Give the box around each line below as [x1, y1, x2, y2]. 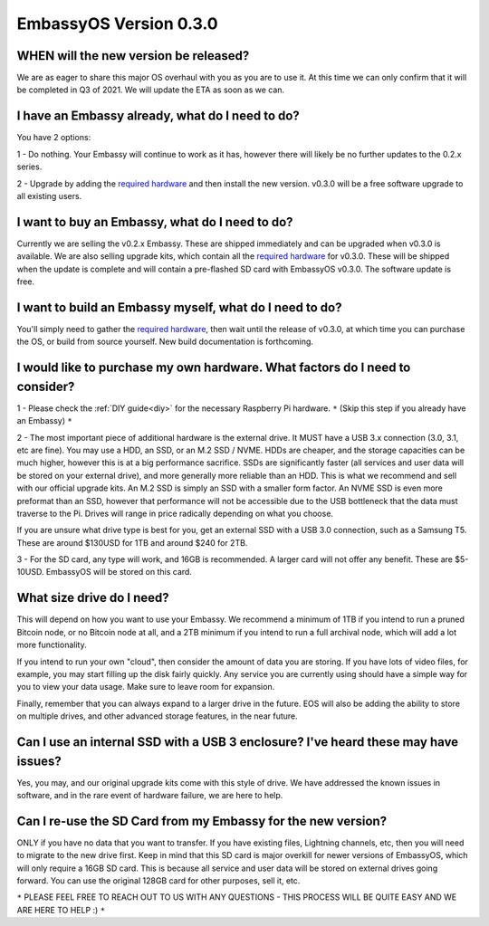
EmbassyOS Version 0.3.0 [16, 14, 218, 33]
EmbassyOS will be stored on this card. [45, 567, 192, 578]
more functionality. [16, 639, 87, 651]
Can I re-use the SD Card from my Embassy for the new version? [16, 813, 388, 828]
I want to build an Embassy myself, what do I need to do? [16, 300, 342, 315]
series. [16, 161, 43, 172]
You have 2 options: [16, 132, 91, 143]
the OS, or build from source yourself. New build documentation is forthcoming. [16, 336, 314, 348]
